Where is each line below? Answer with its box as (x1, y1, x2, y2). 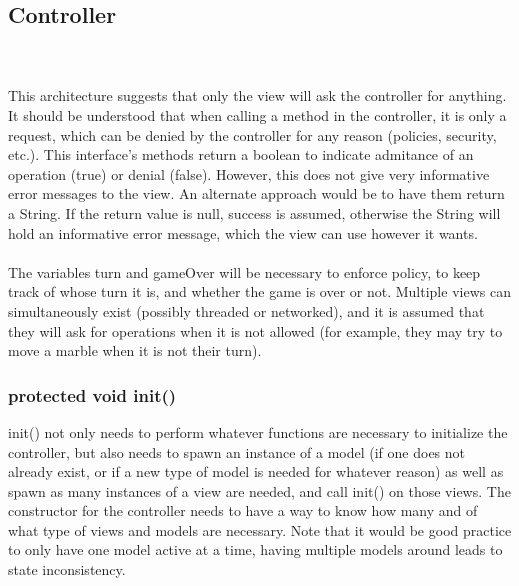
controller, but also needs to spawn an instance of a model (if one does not (8, 441, 466, 462)
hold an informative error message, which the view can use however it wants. (8, 222, 478, 243)
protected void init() (8, 382, 177, 407)
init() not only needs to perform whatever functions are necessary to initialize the (8, 421, 508, 442)
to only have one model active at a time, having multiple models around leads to (8, 539, 503, 560)
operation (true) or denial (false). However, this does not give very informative (8, 163, 490, 184)
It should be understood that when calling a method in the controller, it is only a (8, 104, 507, 125)
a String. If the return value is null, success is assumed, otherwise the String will (8, 202, 501, 223)
